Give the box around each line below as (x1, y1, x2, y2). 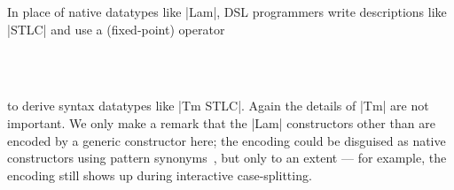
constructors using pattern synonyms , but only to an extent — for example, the (7, 148, 447, 167)
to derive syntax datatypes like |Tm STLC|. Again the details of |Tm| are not (7, 96, 429, 115)
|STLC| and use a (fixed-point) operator (7, 19, 225, 38)
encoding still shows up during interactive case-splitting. (7, 165, 312, 184)
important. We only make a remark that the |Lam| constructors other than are (7, 113, 435, 132)
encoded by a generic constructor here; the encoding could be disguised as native (7, 131, 446, 149)
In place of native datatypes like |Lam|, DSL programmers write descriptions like (7, 3, 447, 20)
